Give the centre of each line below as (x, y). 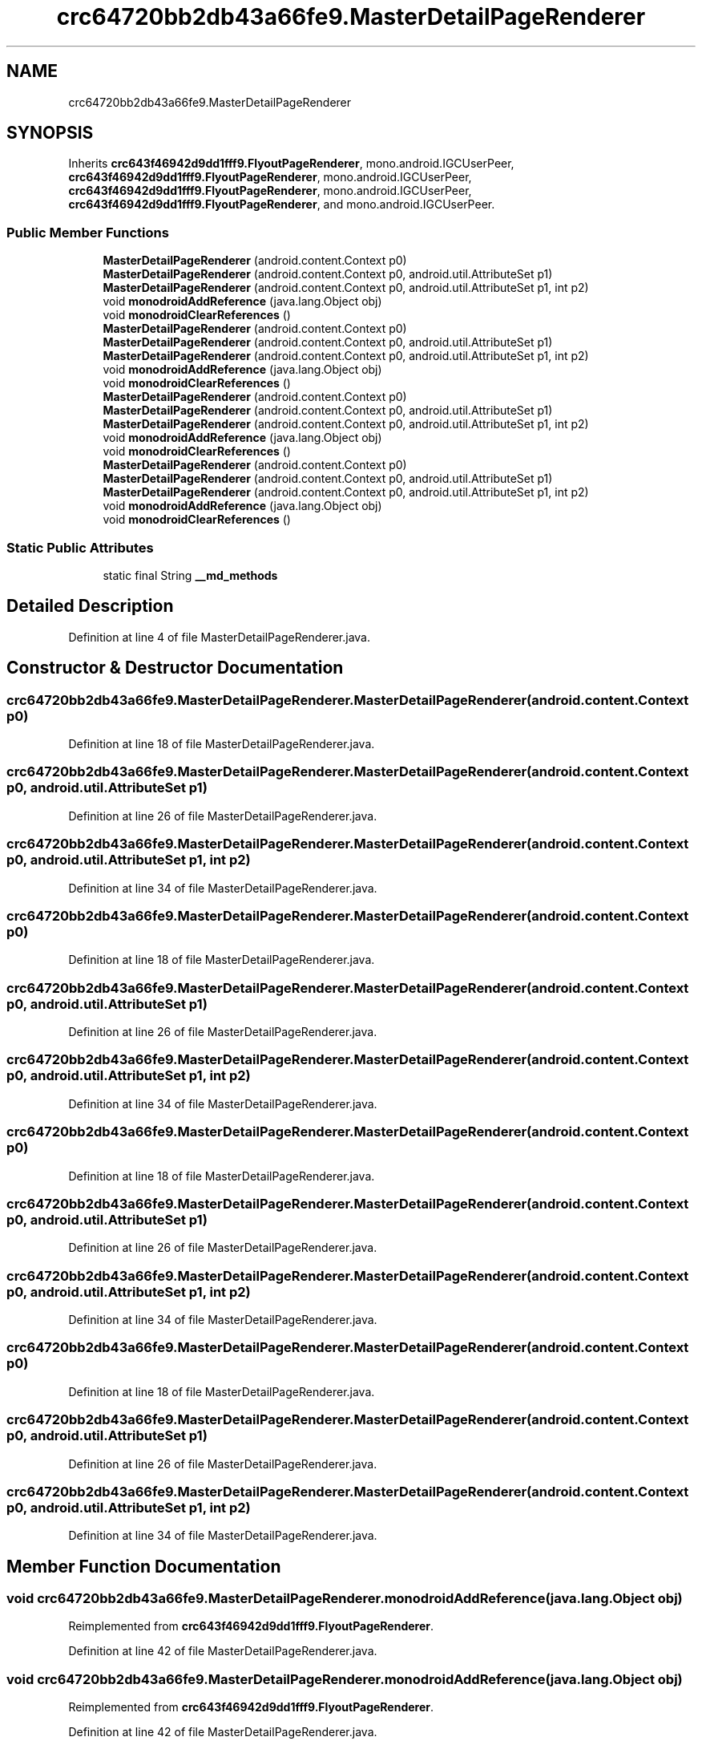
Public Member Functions (88, 232)
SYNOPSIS (50, 133)
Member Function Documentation (144, 1566)
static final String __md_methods (190, 575)
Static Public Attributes (80, 547)
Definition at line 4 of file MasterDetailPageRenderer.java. (219, 637)
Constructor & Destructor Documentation (175, 668)
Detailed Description (90, 606)
